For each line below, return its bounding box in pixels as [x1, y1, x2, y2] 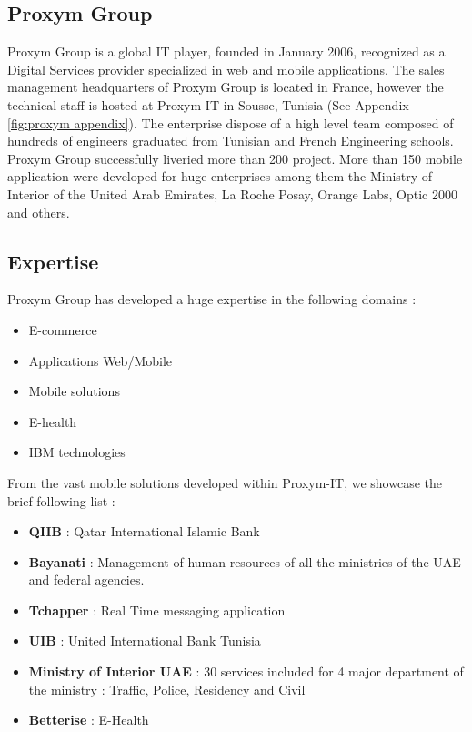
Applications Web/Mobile [28, 351, 173, 370]
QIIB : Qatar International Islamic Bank [28, 522, 260, 541]
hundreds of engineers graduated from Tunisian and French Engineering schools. [7, 131, 454, 150]
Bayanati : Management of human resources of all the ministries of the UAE [28, 552, 461, 571]
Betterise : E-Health [28, 710, 149, 729]
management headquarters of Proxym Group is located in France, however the [7, 77, 444, 97]
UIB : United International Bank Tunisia [28, 631, 261, 650]
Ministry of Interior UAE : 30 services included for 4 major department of [28, 662, 464, 681]
